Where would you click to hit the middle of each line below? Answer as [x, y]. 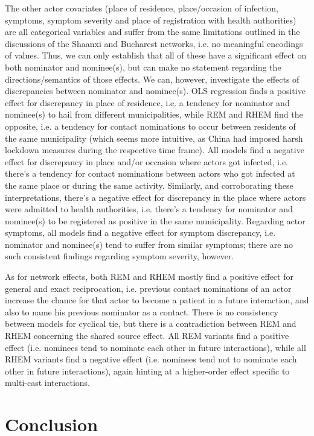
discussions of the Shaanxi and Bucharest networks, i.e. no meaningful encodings [154, 43]
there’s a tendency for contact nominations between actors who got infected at [150, 173]
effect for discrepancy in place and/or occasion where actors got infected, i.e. [146, 161]
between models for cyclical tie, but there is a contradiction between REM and [151, 324]
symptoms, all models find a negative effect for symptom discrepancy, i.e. [140, 232]
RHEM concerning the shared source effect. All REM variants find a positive [147, 336]
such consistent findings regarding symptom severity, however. [120, 256]
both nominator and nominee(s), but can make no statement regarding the [143, 67]
